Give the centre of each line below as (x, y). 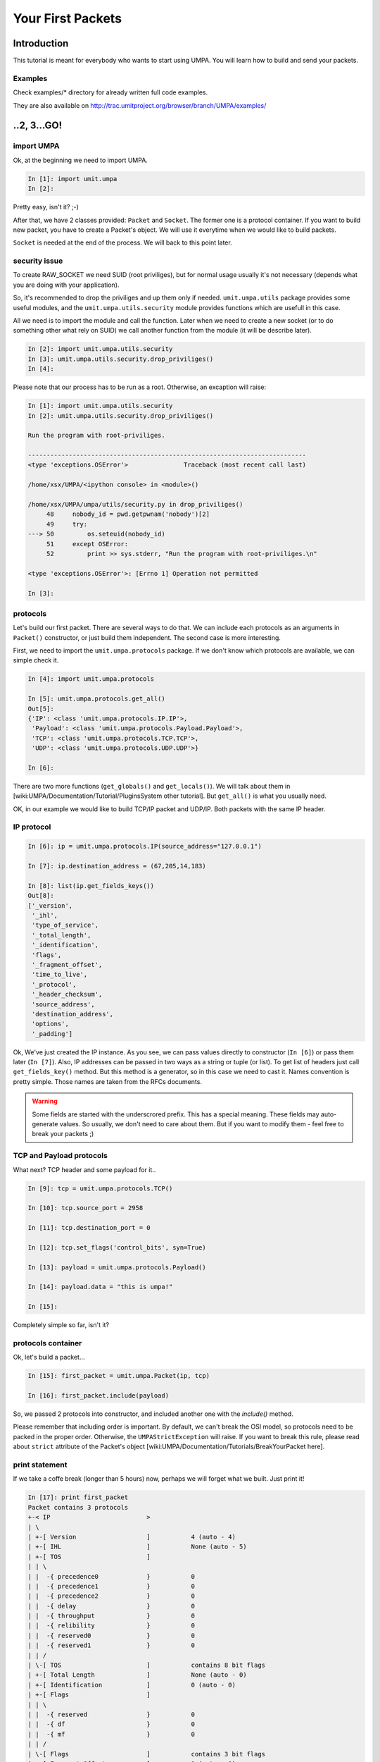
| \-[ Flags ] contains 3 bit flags (147, 1754)
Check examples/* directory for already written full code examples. (110, 92)
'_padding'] (52, 1034)
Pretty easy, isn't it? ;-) (46, 207)
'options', (51, 1024)
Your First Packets (68, 18)
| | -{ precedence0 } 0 (111, 1576)
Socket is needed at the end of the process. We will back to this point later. (122, 242)
